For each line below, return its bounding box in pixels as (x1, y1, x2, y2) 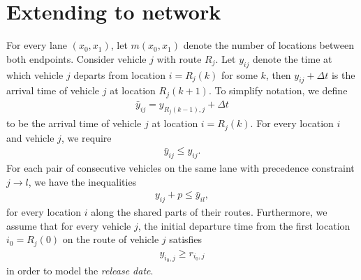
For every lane (6, 38, 67, 52)
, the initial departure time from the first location (138, 218, 351, 233)
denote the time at (252, 51, 332, 66)
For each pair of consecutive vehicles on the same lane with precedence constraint (6, 161, 355, 175)
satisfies (169, 232, 202, 246)
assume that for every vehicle (6, 218, 131, 233)
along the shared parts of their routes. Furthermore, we (91, 205, 327, 219)
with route (156, 51, 202, 66)
